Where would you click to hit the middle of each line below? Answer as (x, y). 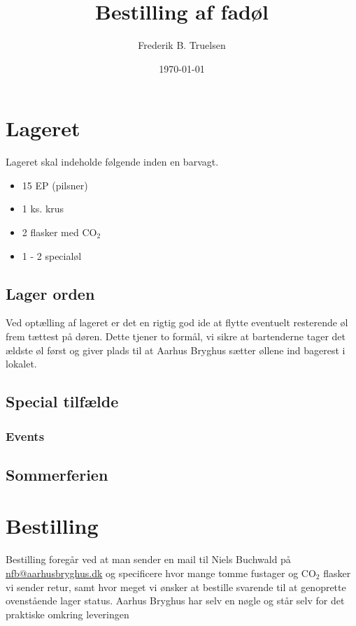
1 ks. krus (43, 209)
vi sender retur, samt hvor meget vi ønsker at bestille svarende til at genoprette (176, 587)
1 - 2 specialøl (52, 255)
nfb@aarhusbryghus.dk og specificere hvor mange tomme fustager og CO (161, 573)
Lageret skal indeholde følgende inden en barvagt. (112, 162)
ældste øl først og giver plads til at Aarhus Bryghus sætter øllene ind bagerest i (176, 350)
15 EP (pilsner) (55, 185)
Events (25, 436)
